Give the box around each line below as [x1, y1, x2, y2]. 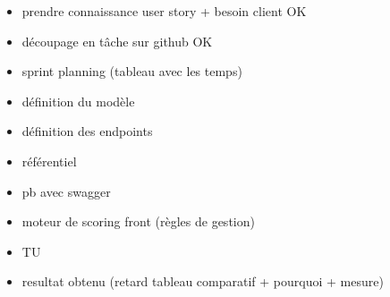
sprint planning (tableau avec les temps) [21, 62, 242, 81]
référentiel [21, 151, 77, 170]
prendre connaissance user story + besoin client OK [21, 2, 307, 20]
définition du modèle [21, 91, 135, 110]
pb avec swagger [21, 182, 111, 200]
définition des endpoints [21, 122, 153, 140]
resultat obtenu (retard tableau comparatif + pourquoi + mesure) [21, 272, 384, 291]
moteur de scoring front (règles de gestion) [21, 212, 255, 231]
